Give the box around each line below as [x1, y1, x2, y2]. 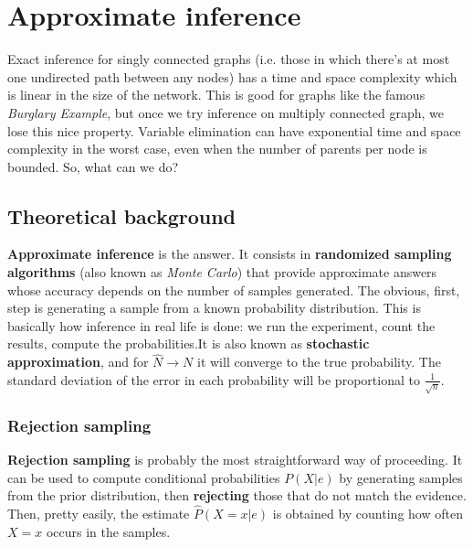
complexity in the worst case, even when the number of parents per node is [7, 139, 427, 158]
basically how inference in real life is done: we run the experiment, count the [7, 316, 436, 335]
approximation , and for [7, 352, 149, 371]
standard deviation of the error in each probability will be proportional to [7, 370, 420, 389]
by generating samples [339, 467, 463, 487]
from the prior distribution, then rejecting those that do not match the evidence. [7, 486, 467, 505]
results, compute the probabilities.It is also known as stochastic [7, 334, 370, 353]
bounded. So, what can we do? [7, 156, 179, 176]
